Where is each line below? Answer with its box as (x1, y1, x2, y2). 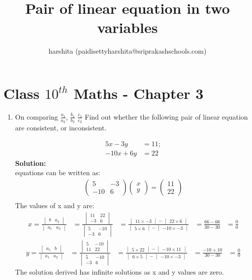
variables (97, 17, 158, 37)
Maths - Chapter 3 (73, 83, 204, 103)
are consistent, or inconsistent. (15, 123, 107, 133)
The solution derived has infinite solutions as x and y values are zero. (15, 266, 224, 277)
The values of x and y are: (15, 200, 94, 210)
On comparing (15, 111, 58, 122)
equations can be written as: (15, 167, 100, 178)
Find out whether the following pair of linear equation (85, 111, 248, 122)
